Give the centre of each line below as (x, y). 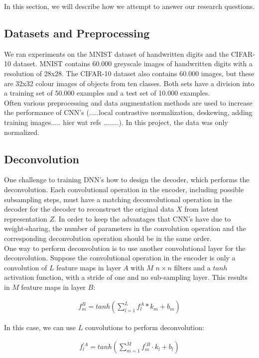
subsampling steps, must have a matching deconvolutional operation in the (118, 199)
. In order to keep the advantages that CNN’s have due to (143, 218)
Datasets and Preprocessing (77, 33)
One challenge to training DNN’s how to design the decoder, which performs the (127, 179)
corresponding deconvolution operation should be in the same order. (108, 238)
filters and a (192, 267)
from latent (201, 209)
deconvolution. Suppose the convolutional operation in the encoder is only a (120, 258)
